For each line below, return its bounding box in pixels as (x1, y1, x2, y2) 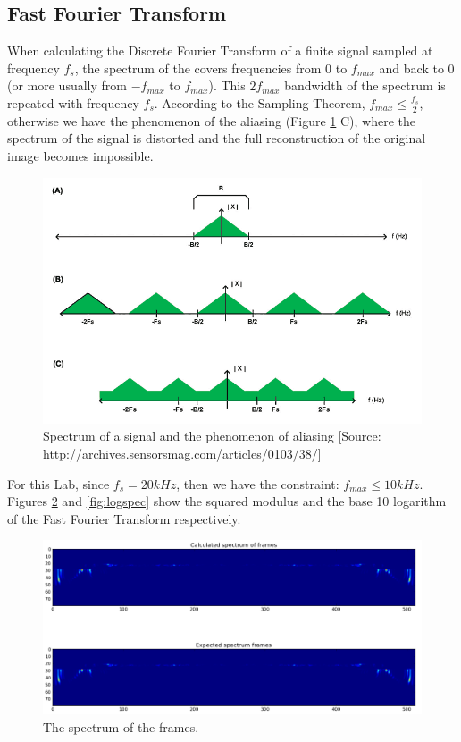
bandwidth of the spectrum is (284, 76, 446, 95)
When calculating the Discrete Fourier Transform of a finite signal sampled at (7, 41, 433, 60)
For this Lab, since (7, 474, 110, 493)
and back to (379, 58, 444, 77)
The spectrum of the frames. (43, 717, 199, 736)
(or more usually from (7, 76, 127, 95)
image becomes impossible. (7, 147, 154, 164)
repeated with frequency (7, 93, 139, 112)
